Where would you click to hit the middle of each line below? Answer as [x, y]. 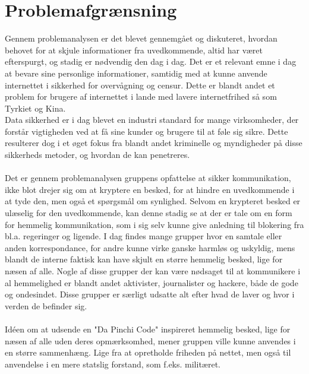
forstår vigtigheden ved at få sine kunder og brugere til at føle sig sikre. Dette [146, 131]
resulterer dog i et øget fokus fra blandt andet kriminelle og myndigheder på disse [154, 143]
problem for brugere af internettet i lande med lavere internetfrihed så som [141, 96]
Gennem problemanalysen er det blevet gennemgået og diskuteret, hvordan [141, 38]
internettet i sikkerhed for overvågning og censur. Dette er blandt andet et [140, 85]
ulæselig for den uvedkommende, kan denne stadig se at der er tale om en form [149, 213]
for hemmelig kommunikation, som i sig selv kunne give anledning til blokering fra [154, 224]
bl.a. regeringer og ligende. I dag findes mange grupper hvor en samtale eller [144, 236]
